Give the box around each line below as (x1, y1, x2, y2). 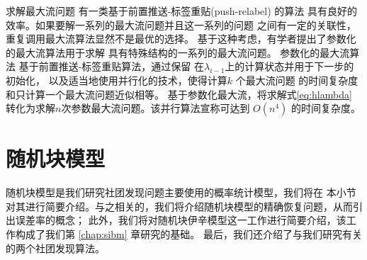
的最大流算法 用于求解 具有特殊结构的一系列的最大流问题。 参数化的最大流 (6, 45, 350, 60)
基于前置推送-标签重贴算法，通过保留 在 (18, 59, 204, 74)
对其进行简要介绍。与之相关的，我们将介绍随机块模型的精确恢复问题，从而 (6, 198, 353, 213)
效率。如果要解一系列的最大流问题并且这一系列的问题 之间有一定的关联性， (6, 17, 356, 32)
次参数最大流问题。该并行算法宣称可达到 (61, 101, 250, 115)
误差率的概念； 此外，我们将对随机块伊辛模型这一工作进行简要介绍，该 (15, 213, 346, 227)
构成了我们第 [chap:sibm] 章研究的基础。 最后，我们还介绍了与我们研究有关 (15, 227, 362, 242)
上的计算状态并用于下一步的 (225, 59, 354, 74)
